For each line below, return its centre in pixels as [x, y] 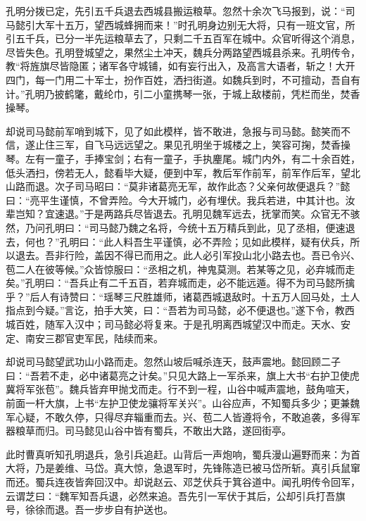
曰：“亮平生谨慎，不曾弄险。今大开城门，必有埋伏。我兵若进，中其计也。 [176, 200]
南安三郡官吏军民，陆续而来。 [94, 338]
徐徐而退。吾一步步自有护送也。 [99, 509]
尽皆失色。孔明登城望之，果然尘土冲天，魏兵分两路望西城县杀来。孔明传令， [183, 52]
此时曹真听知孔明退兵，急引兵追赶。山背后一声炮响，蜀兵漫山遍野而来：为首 [183, 454]
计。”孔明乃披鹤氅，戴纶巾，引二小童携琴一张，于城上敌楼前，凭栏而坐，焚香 [183, 93]
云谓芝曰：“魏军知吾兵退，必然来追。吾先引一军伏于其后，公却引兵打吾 [171, 495]
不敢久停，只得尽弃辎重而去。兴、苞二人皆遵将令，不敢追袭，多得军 [202, 416]
